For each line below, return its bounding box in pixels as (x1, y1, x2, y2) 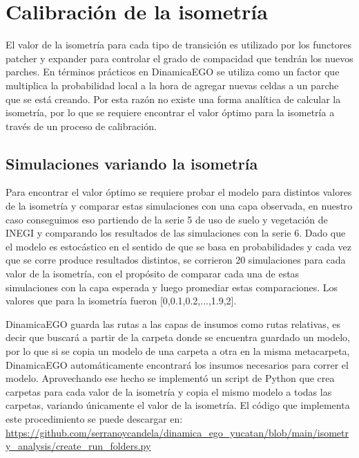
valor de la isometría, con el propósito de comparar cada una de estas (6, 266, 300, 281)
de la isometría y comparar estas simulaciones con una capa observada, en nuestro (6, 199, 353, 213)
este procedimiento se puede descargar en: (6, 411, 183, 425)
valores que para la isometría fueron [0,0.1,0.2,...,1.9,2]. (6, 293, 237, 308)
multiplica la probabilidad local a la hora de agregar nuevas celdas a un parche (6, 77, 339, 92)
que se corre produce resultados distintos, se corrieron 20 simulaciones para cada (6, 253, 346, 267)
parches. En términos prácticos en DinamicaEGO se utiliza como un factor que (6, 64, 340, 79)
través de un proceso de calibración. (6, 118, 157, 133)
